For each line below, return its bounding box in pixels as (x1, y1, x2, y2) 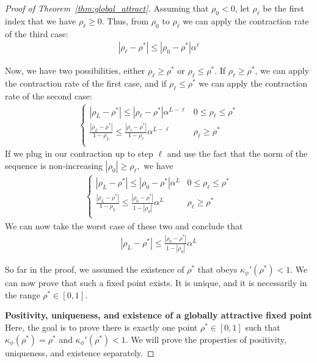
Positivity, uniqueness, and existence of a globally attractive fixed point (5, 309, 313, 322)
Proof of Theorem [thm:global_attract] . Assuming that (5, 2, 209, 14)
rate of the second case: (5, 89, 92, 102)
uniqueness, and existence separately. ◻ (5, 346, 155, 359)
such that (245, 321, 280, 333)
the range (5, 288, 40, 301)
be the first (263, 2, 304, 14)
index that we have (5, 14, 76, 27)
